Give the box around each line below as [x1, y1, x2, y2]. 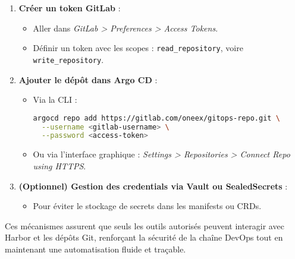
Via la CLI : [33, 93, 77, 106]
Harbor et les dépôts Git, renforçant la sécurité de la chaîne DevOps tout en [5, 231, 283, 244]
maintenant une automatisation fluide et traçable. [5, 242, 186, 255]
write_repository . [33, 53, 104, 65]
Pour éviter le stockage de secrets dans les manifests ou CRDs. [33, 200, 262, 212]
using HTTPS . [33, 159, 86, 172]
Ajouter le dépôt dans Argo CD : [18, 73, 158, 86]
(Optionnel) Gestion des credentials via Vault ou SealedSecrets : [18, 179, 288, 192]
